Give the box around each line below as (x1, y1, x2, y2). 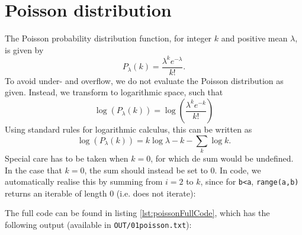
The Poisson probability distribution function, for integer (5, 32, 212, 44)
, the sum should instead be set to (84, 163, 208, 176)
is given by (5, 43, 44, 56)
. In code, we (214, 163, 261, 176)
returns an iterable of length (5, 186, 107, 199)
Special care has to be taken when (5, 152, 128, 164)
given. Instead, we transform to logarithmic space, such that (5, 86, 223, 98)
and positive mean (221, 32, 288, 44)
